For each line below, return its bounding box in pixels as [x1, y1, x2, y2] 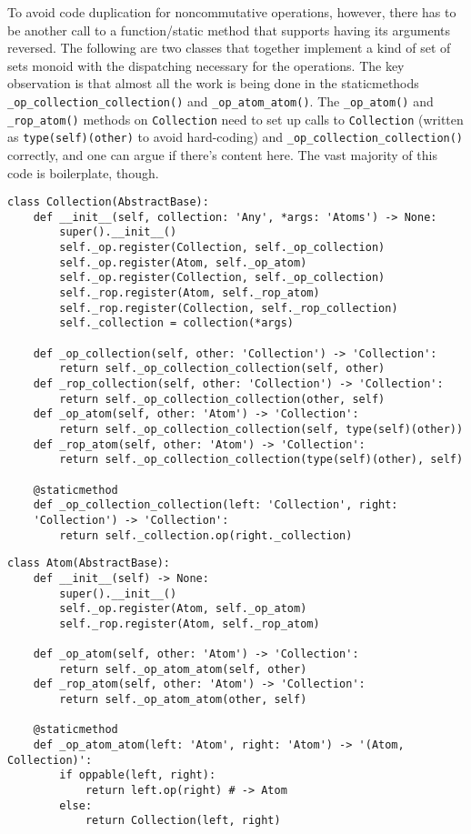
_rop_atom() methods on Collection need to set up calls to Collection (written [7, 109, 464, 128]
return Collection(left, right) [85, 814, 281, 828]
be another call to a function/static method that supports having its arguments [7, 20, 451, 39]
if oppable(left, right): [59, 769, 216, 782]
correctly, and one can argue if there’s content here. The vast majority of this [7, 145, 437, 164]
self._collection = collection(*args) [59, 317, 294, 330]
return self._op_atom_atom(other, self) [59, 693, 307, 707]
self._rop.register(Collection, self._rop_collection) [59, 301, 398, 315]
